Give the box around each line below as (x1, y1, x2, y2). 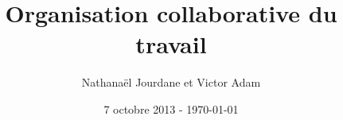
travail (135, 28, 207, 60)
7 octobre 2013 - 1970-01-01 (103, 100, 239, 117)
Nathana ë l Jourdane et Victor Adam (81, 74, 261, 91)
